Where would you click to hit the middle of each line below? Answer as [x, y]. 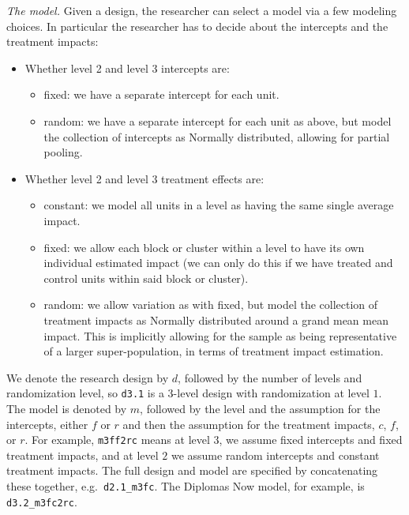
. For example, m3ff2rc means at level [117, 440]
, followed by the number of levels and [270, 377]
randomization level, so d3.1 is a [85, 393]
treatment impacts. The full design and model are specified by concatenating [192, 470]
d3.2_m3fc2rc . [42, 501]
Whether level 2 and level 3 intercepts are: [127, 68]
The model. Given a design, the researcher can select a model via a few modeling [202, 10]
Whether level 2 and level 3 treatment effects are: [144, 178]
